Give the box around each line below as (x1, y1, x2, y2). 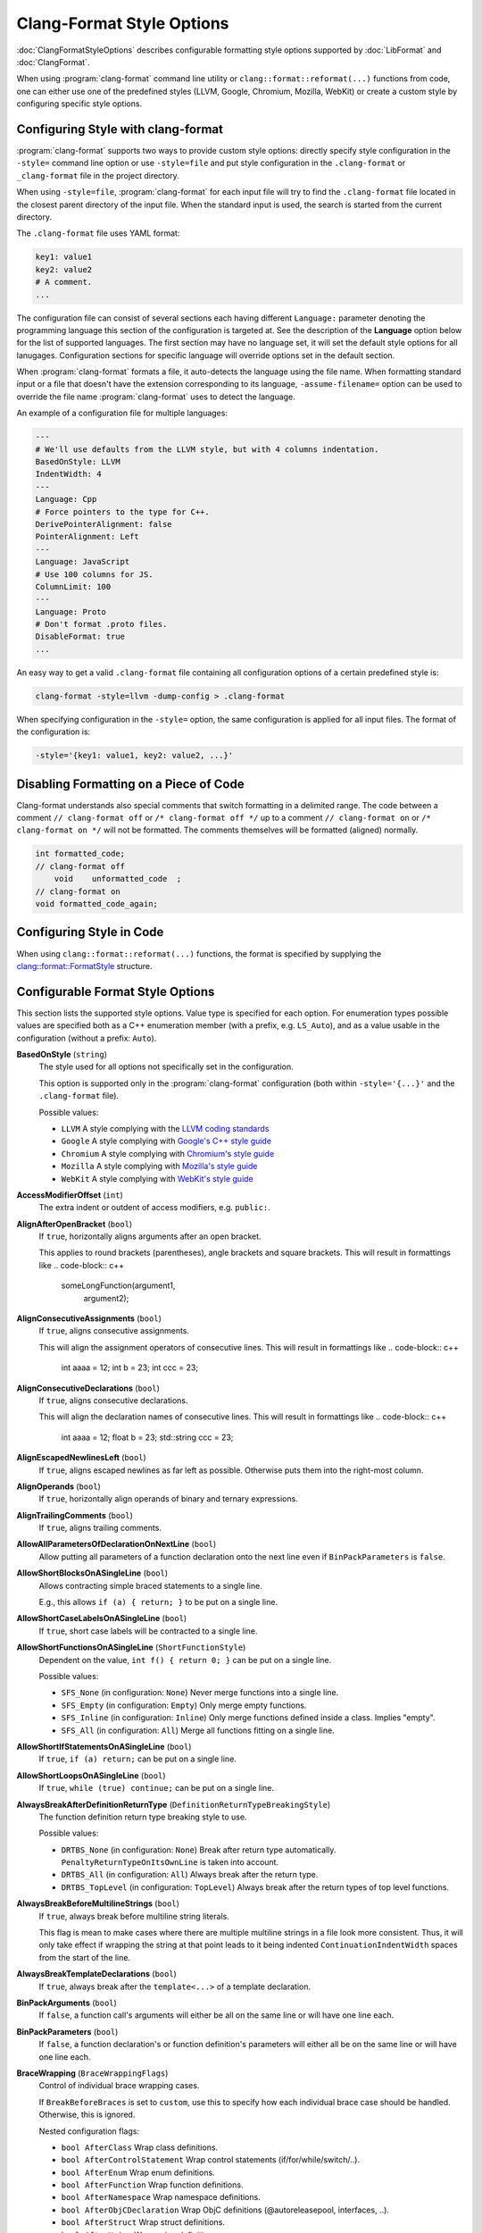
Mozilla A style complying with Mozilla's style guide (61, 1161, 258, 1172)
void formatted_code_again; (35, 899, 158, 909)
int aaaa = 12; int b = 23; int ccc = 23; (61, 1362, 199, 1373)
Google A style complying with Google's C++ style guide (61, 1135, 272, 1147)
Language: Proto (35, 606, 107, 616)
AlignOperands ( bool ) (16, 1481, 102, 1492)
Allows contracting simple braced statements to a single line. (38, 1580, 262, 1591)
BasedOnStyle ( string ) (16, 1049, 107, 1059)
